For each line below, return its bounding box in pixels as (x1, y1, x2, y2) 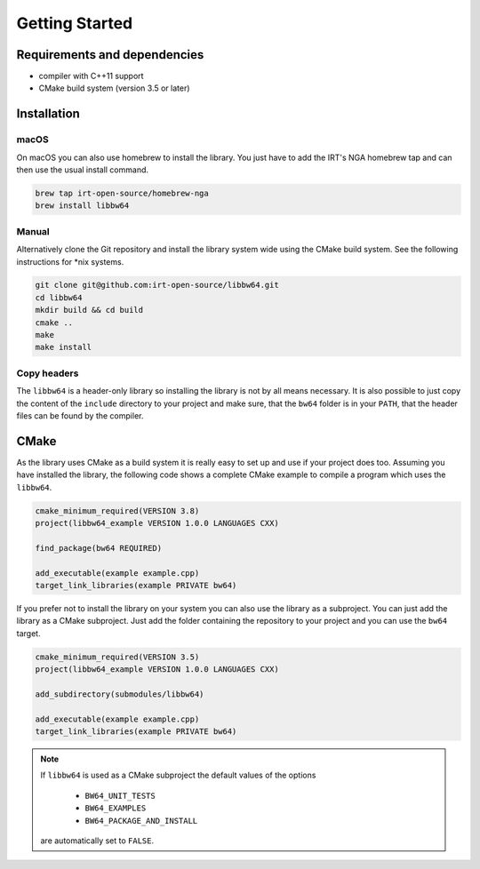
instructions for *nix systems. (16, 256, 124, 267)
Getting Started (16, 13, 133, 33)
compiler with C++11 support (38, 71, 144, 82)
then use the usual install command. (16, 164, 149, 175)
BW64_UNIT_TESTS (84, 791, 156, 801)
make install (35, 342, 92, 353)
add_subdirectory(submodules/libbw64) (35, 689, 204, 699)
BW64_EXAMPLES (84, 803, 147, 813)
